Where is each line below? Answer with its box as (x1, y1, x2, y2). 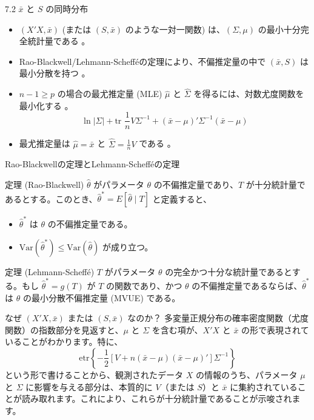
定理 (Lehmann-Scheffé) (5, 265, 95, 278)
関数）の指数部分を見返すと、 (5, 323, 124, 336)
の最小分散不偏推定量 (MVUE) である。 (22, 291, 181, 304)
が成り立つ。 (102, 240, 153, 253)
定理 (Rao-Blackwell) (5, 178, 84, 191)
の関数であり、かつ (106, 279, 182, 292)
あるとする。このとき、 (5, 192, 98, 205)
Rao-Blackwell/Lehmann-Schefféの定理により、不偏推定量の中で (19, 55, 266, 67)
